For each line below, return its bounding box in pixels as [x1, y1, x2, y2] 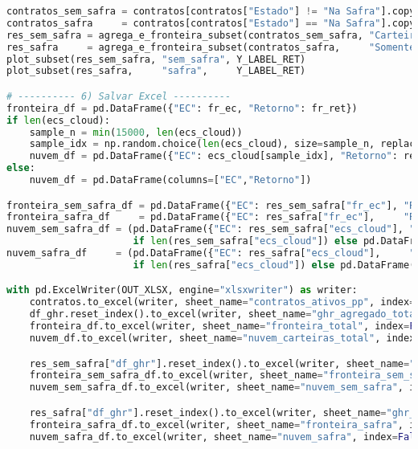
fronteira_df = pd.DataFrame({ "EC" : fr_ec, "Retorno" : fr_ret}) [6, 102, 358, 114]
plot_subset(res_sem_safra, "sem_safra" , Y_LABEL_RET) [6, 53, 306, 65]
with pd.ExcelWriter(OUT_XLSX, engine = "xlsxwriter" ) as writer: [6, 284, 358, 296]
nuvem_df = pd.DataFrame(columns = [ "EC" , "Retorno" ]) [29, 174, 312, 186]
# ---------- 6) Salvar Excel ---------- [6, 90, 232, 102]
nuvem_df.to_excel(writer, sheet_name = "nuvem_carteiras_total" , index [29, 332, 416, 344]
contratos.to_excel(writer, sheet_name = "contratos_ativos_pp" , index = [29, 296, 416, 308]
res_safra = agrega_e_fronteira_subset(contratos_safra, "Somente [6, 41, 416, 53]
